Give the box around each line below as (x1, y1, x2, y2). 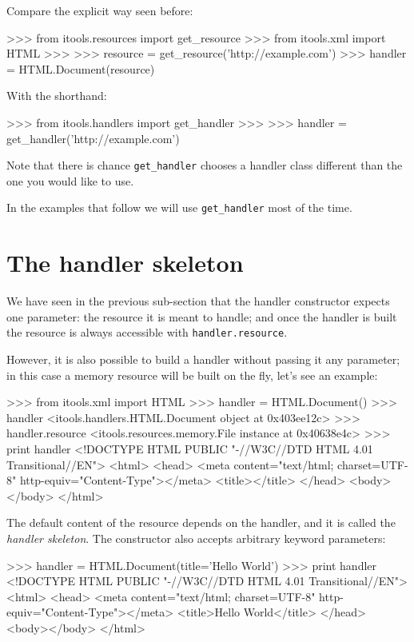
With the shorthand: (6, 87, 107, 104)
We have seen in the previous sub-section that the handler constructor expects (6, 293, 390, 309)
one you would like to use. (6, 172, 134, 189)
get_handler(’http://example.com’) (6, 130, 180, 146)
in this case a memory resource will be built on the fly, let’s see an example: (6, 366, 378, 383)
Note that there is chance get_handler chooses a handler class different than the (6, 157, 403, 173)
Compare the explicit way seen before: (6, 2, 193, 18)
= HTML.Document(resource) (6, 60, 155, 77)
